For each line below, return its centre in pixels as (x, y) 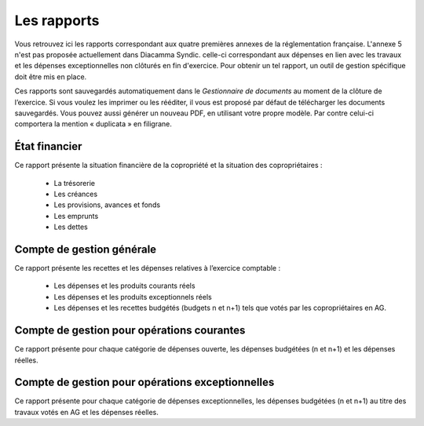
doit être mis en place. (51, 76)
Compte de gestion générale (86, 249)
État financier (48, 146)
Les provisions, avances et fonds (107, 205)
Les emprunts (76, 216)
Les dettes (71, 227)
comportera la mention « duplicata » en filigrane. (93, 124)
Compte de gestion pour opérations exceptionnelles (144, 382)
